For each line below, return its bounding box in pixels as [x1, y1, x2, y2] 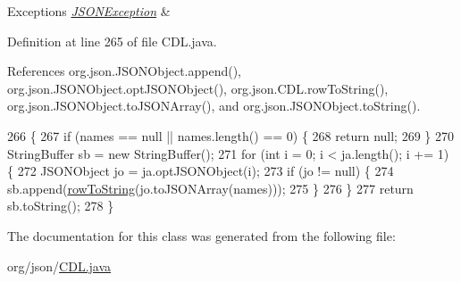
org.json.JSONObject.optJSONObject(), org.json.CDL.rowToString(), [7, 79, 389, 97]
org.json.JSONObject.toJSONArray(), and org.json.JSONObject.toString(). [7, 96, 421, 115]
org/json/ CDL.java [7, 256, 112, 275]
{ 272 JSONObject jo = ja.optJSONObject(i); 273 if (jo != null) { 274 [7, 162, 394, 180]
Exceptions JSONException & [7, 2, 171, 20]
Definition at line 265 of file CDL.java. [7, 31, 217, 50]
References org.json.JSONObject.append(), [7, 62, 241, 80]
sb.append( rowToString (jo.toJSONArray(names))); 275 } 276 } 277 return [7, 178, 414, 197]
